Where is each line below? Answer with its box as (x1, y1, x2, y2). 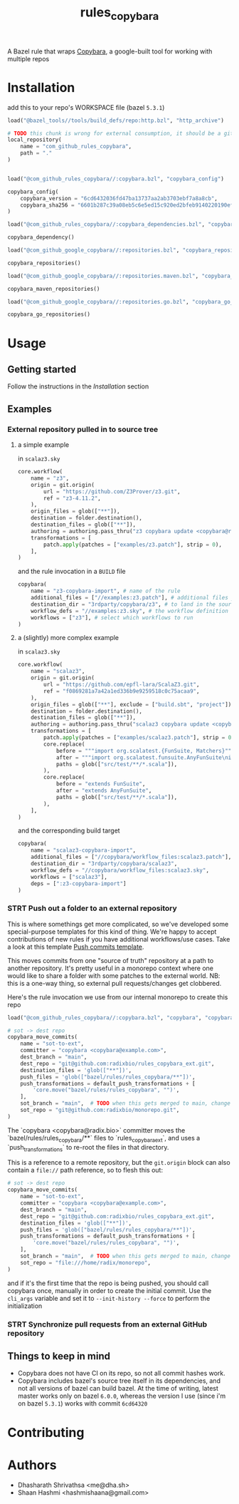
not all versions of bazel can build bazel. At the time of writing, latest (17, 1384, 219, 1393)
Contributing (7, 1424, 85, 1441)
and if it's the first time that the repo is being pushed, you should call (7, 1279, 209, 1287)
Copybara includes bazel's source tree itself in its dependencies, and (17, 1376, 221, 1385)
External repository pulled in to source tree (7, 424, 159, 434)
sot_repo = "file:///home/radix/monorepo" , (20, 1259, 152, 1266)
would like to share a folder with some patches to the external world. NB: (7, 971, 221, 980)
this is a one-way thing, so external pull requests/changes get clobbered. (7, 979, 222, 987)
